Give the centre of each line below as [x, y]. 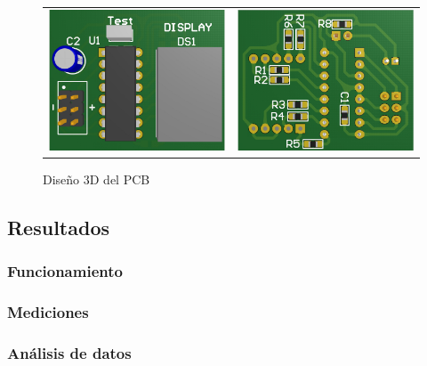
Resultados [58, 227]
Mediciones [48, 312]
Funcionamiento [65, 271]
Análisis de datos [69, 352]
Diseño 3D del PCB [97, 179]
